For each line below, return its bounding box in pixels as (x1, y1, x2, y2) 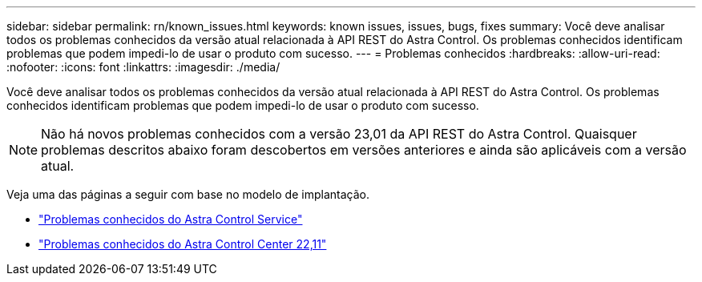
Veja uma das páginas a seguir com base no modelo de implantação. (6, 187, 369, 201)
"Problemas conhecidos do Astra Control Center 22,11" (38, 237, 327, 251)
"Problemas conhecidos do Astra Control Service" (38, 212, 303, 226)
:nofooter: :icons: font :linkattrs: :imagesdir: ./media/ (6, 60, 280, 74)
